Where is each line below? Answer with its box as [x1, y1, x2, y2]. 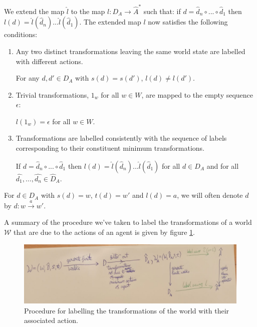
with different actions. [16, 56, 83, 66]
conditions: [4, 29, 38, 40]
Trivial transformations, [16, 89, 89, 100]
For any [16, 73, 40, 83]
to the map [71, 6, 105, 16]
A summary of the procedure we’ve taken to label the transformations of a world [4, 217, 252, 227]
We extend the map [4, 6, 65, 16]
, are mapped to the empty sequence [141, 89, 253, 100]
